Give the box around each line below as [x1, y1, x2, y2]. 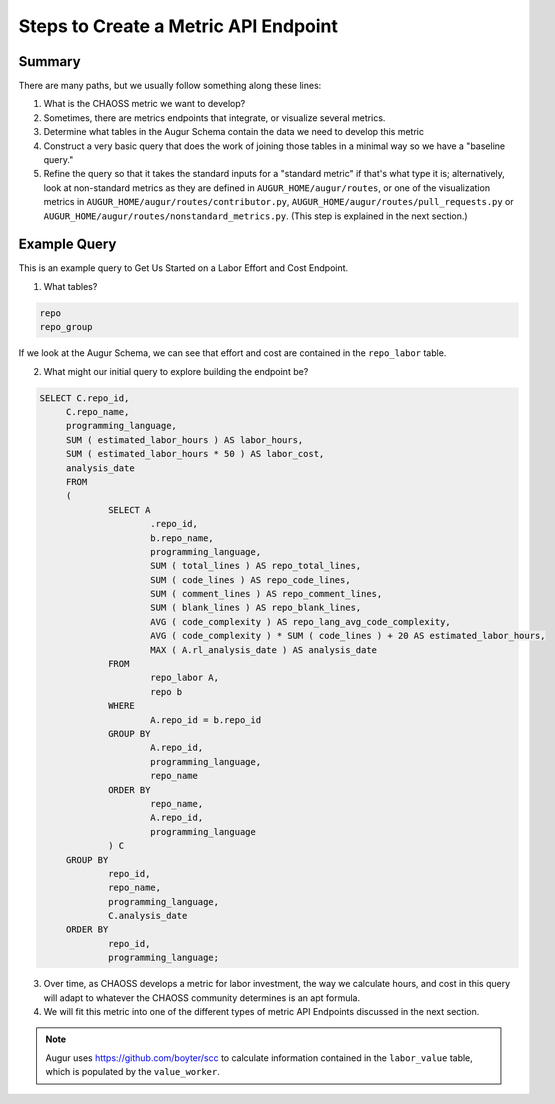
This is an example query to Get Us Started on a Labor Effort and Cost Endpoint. [18, 262, 349, 274]
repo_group [39, 321, 93, 333]
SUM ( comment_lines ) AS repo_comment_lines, [150, 588, 383, 600]
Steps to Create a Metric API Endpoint [18, 15, 339, 37]
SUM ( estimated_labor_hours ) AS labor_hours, [65, 434, 304, 445]
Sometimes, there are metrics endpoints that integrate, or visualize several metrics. [43, 111, 386, 124]
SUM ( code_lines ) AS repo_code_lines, [150, 574, 351, 585]
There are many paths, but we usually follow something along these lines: [18, 80, 322, 92]
